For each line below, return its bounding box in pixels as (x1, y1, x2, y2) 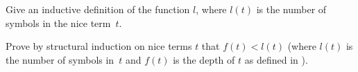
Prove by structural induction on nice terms (6, 39, 192, 53)
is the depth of (173, 52, 235, 66)
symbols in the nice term (6, 15, 111, 30)
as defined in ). (244, 52, 308, 66)
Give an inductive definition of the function (6, 2, 190, 16)
